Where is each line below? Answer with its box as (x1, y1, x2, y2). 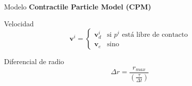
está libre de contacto (121, 31, 188, 38)
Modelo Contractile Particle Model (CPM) (4, 1, 151, 11)
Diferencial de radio (4, 56, 64, 67)
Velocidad (4, 18, 34, 28)
